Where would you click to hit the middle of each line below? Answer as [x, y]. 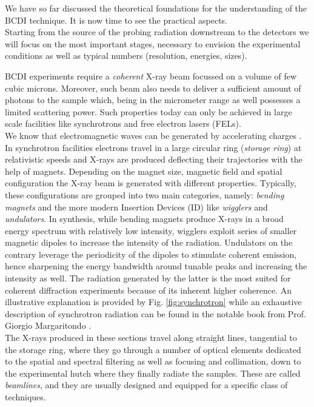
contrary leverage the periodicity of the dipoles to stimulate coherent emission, [151, 254]
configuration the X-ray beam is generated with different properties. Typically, [151, 183]
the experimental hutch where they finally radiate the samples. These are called [153, 373]
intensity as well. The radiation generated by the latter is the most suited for [148, 278]
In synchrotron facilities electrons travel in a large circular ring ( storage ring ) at [153, 147]
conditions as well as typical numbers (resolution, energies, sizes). [126, 55]
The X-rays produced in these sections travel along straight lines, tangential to [151, 338]
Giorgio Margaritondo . [48, 325]
